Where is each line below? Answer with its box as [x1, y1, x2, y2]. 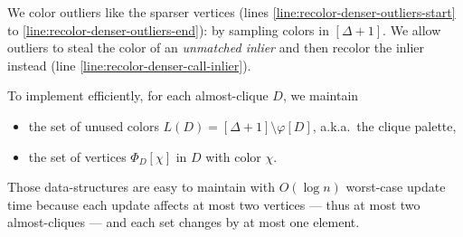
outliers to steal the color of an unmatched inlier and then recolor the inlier [7, 38, 425, 57]
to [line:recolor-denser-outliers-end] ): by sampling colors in [7, 20, 329, 39]
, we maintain [282, 86, 359, 105]
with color [205, 147, 261, 166]
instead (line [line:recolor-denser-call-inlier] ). [7, 55, 251, 74]
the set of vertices [28, 147, 127, 166]
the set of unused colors [28, 116, 159, 135]
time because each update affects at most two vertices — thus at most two [7, 194, 420, 213]
